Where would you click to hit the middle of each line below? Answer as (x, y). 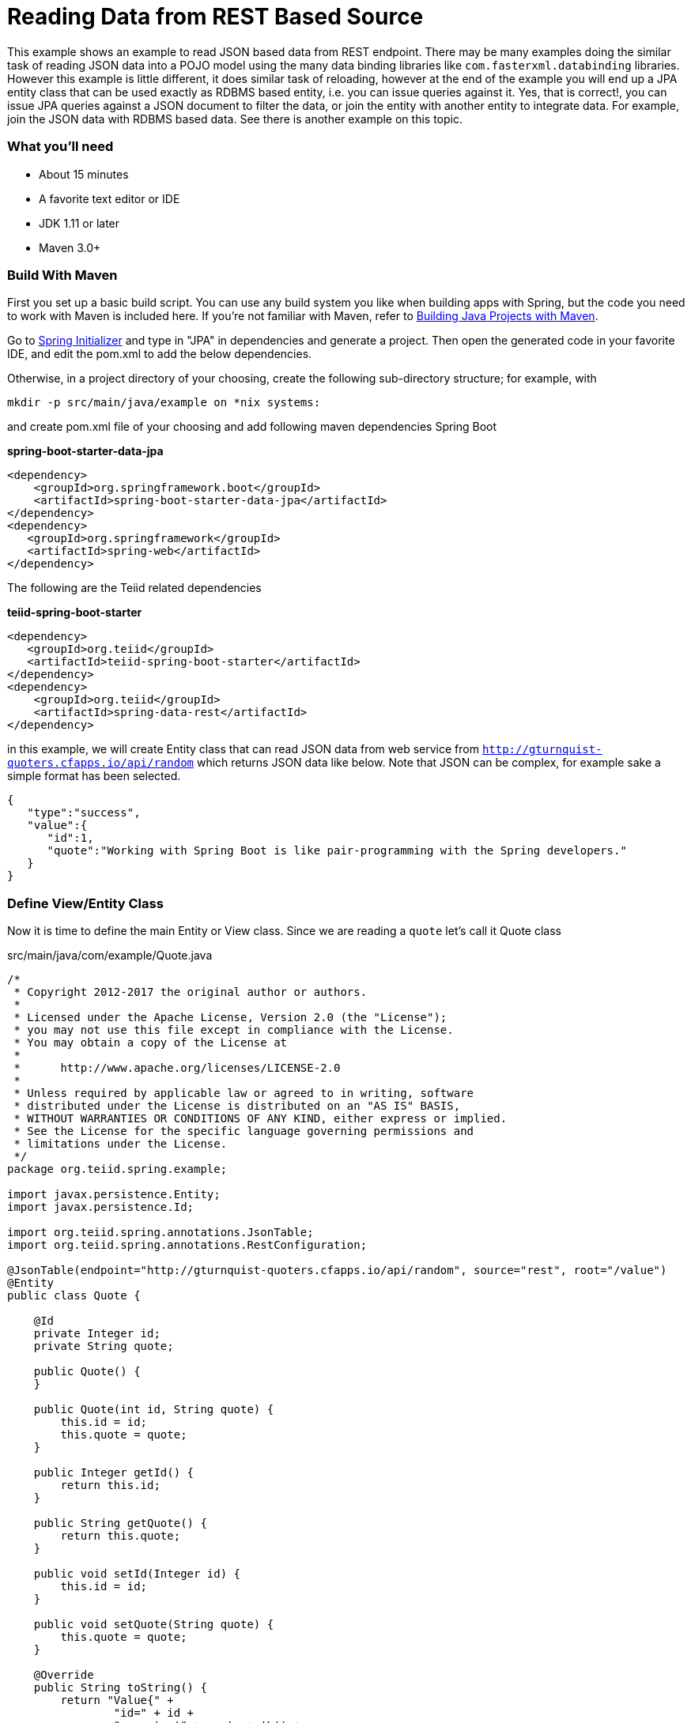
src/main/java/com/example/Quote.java (110, 955)
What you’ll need (60, 147)
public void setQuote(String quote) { (154, 1624)
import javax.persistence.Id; (101, 1207)
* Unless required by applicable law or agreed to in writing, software (244, 1093)
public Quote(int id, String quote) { (154, 1409)
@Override (64, 1675)
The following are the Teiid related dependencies (134, 588)
